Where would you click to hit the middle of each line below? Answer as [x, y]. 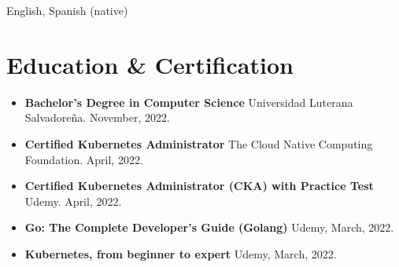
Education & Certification [150, 64]
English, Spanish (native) [67, 10]
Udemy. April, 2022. [73, 201]
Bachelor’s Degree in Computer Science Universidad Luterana [189, 102]
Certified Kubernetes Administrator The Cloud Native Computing [199, 143]
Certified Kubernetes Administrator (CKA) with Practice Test [199, 186]
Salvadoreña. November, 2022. [97, 117]
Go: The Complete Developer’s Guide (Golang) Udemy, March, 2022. [209, 227]
